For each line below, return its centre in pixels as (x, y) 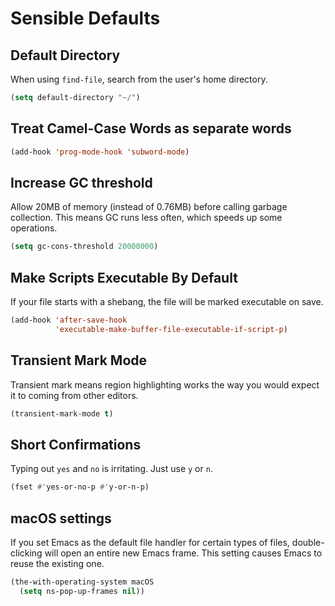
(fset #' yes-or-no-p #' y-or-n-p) (80, 487)
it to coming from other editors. (74, 395)
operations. (34, 228)
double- (308, 542)
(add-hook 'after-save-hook (69, 320)
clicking (26, 553)
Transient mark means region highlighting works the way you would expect (165, 384)
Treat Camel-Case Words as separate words (151, 128)
